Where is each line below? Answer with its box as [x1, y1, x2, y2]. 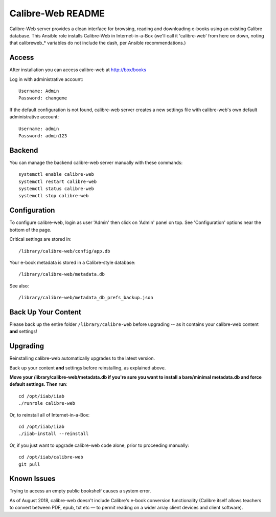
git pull [18, 461, 40, 467]
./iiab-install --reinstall [18, 431, 89, 437]
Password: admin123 [18, 133, 67, 138]
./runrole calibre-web [18, 400, 76, 406]
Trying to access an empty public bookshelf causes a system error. [9, 488, 151, 494]
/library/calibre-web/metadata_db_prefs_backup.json [18, 295, 153, 301]
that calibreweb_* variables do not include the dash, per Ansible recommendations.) [9, 40, 186, 46]
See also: [9, 282, 29, 289]
